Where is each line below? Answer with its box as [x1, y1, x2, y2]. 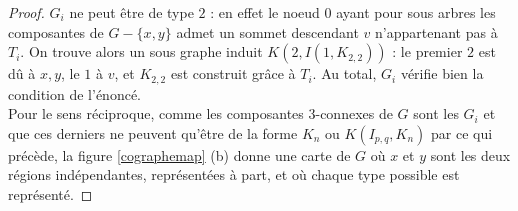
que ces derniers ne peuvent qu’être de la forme [8, 122, 298, 143]
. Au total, [312, 63, 377, 84]
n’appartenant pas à [375, 21, 498, 42]
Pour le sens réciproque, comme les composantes [8, 103, 304, 124]
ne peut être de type [69, 2, 194, 22]
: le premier [392, 41, 463, 62]
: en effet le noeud [210, 2, 320, 22]
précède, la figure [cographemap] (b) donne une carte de [8, 144, 351, 165]
